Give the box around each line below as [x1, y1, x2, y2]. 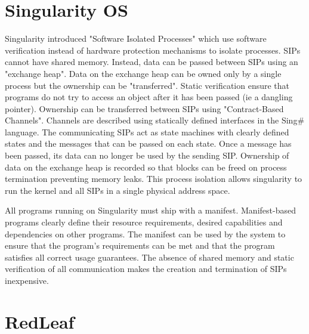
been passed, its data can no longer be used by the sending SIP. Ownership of [5, 149, 289, 162]
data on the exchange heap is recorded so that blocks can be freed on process [5, 160, 287, 173]
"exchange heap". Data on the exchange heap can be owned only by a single [5, 67, 282, 79]
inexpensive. [5, 274, 49, 286]
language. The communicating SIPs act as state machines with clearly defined [5, 125, 289, 138]
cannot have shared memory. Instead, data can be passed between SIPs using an [5, 55, 298, 68]
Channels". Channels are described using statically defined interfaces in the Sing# [5, 114, 305, 126]
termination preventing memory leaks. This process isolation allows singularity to [5, 172, 302, 185]
